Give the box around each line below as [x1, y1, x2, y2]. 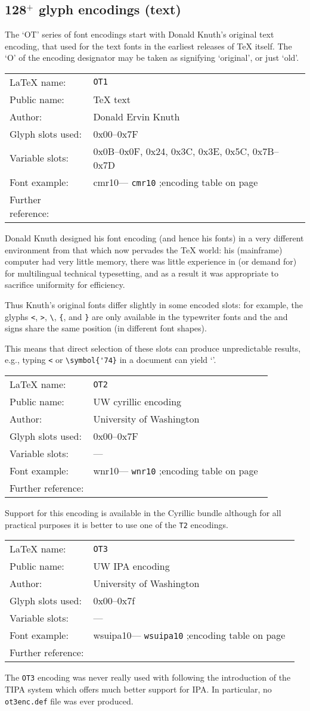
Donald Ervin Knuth [93, 109, 180, 123]
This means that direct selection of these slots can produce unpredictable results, [5, 341, 301, 354]
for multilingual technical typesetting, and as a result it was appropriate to [5, 266, 278, 279]
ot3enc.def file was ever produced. [5, 694, 134, 707]
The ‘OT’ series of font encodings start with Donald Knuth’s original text [5, 28, 274, 41]
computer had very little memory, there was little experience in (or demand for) [5, 255, 297, 268]
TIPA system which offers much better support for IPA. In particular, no [5, 682, 272, 695]
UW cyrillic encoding [93, 395, 182, 409]
